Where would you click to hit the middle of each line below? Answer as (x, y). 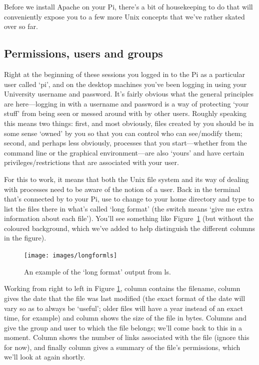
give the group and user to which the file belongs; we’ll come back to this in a (123, 327)
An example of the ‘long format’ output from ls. (97, 271)
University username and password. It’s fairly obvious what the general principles (129, 94)
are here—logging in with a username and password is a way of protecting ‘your (126, 103)
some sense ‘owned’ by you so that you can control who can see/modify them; (123, 133)
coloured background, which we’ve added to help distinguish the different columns (130, 228)
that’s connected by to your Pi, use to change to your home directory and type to (129, 199)
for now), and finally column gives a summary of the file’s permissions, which (122, 347)
